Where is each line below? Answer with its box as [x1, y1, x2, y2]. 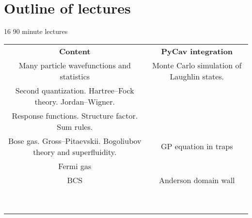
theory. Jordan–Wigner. [34, 95, 115, 107]
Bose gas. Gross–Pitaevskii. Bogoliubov [8, 135, 142, 146]
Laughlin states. [170, 70, 224, 82]
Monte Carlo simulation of [152, 59, 242, 71]
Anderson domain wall [158, 174, 235, 186]
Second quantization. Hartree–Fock [15, 84, 134, 96]
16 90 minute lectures [4, 26, 68, 36]
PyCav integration [161, 45, 233, 57]
